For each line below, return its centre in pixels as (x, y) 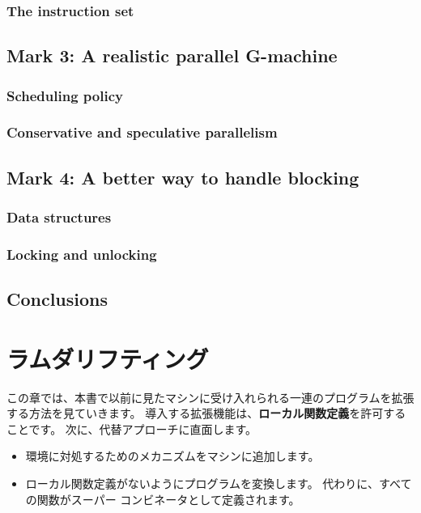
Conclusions (57, 299)
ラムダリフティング (108, 358)
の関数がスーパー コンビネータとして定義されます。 (163, 499)
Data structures (59, 217)
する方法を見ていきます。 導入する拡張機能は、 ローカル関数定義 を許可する (206, 413)
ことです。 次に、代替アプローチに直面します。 (132, 428)
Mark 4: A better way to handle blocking (183, 177)
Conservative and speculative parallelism (142, 132)
